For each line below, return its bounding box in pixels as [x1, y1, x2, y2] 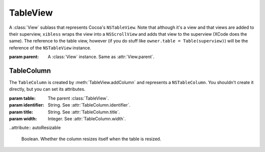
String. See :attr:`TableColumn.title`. [48, 109, 120, 115]
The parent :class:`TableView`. [48, 95, 109, 101]
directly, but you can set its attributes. [9, 86, 86, 92]
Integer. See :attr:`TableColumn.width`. [48, 115, 126, 122]
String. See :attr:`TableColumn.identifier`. [48, 102, 131, 108]
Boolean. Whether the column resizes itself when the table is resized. [21, 136, 161, 142]
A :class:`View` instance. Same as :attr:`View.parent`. [48, 54, 155, 60]
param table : [9, 95, 36, 101]
